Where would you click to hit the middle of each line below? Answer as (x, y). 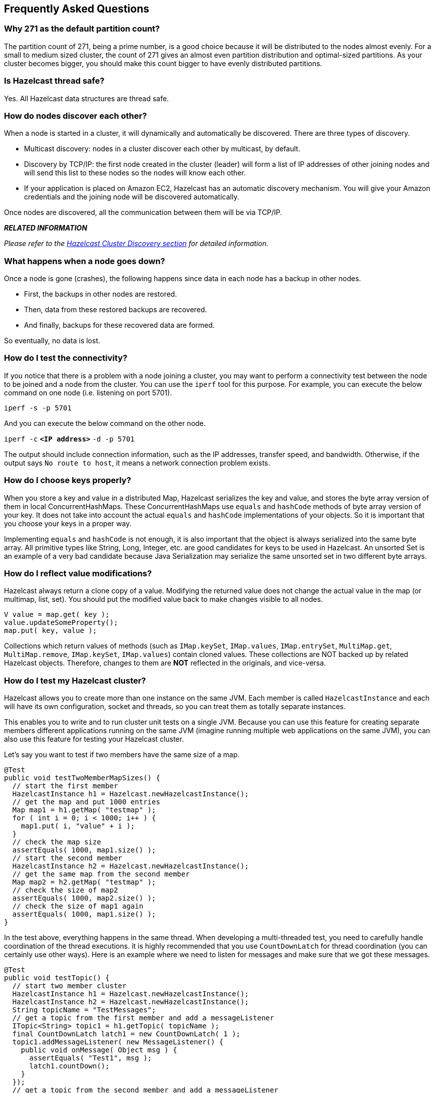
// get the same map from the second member (101, 874)
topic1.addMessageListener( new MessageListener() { (118, 1042)
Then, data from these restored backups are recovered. (116, 310)
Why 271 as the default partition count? (82, 29)
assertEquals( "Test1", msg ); (91, 1058)
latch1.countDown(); (69, 1066)
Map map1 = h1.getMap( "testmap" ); (84, 810)
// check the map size (57, 842)
